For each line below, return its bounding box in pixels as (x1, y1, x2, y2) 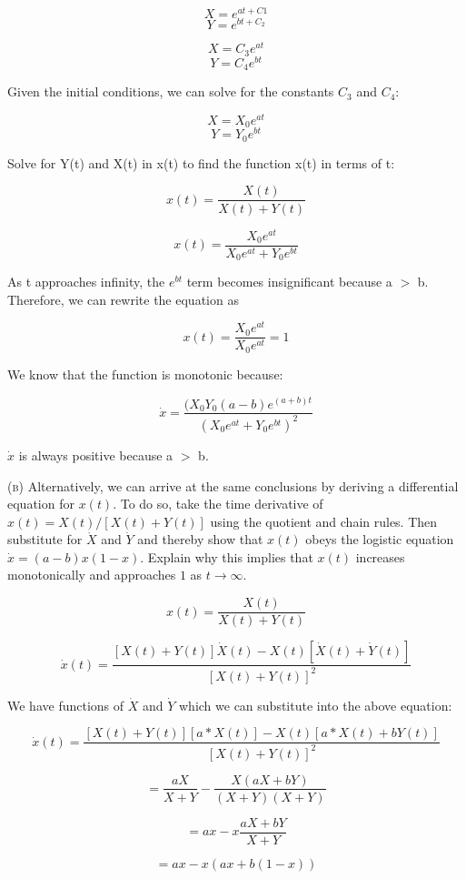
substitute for (7, 530, 83, 549)
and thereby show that (137, 530, 263, 549)
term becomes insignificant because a (186, 272, 392, 291)
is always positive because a (18, 445, 174, 464)
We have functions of (7, 695, 124, 714)
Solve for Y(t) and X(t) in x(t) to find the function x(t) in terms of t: (7, 153, 395, 172)
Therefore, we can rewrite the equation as (7, 289, 239, 308)
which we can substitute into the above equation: (179, 695, 452, 714)
